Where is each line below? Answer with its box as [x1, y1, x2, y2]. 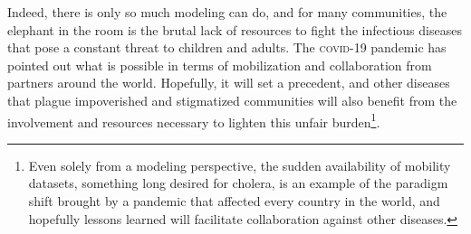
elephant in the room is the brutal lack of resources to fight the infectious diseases [7, 20, 462, 39]
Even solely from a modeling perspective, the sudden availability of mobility [28, 155, 451, 174]
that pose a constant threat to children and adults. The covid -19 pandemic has [7, 38, 447, 57]
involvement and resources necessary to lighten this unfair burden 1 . [7, 109, 380, 131]
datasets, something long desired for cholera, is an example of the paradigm [28, 173, 448, 192]
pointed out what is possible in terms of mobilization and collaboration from [7, 55, 432, 74]
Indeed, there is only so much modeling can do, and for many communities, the [7, 3, 447, 21]
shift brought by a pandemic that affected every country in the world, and [28, 192, 440, 210]
